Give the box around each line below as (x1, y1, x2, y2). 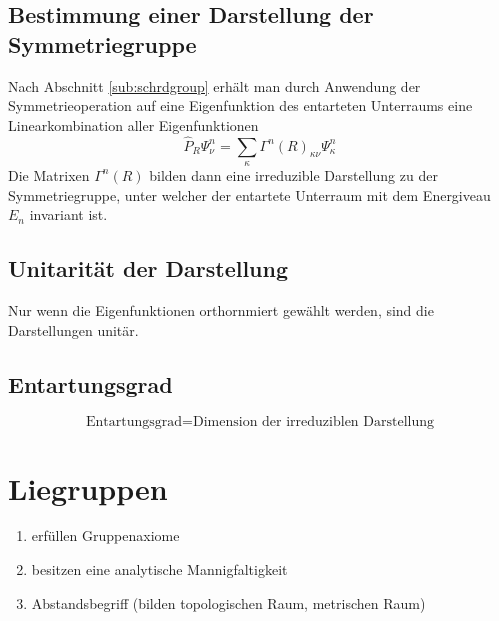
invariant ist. (29, 204, 108, 225)
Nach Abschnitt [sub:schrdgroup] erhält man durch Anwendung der (8, 75, 421, 96)
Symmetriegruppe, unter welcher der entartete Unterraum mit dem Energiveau (8, 184, 491, 205)
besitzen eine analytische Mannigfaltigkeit (31, 559, 288, 580)
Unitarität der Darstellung (8, 253, 289, 284)
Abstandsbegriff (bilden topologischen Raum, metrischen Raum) (31, 592, 426, 613)
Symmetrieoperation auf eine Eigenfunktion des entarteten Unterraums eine (8, 95, 473, 116)
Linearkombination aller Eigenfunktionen (8, 114, 259, 135)
